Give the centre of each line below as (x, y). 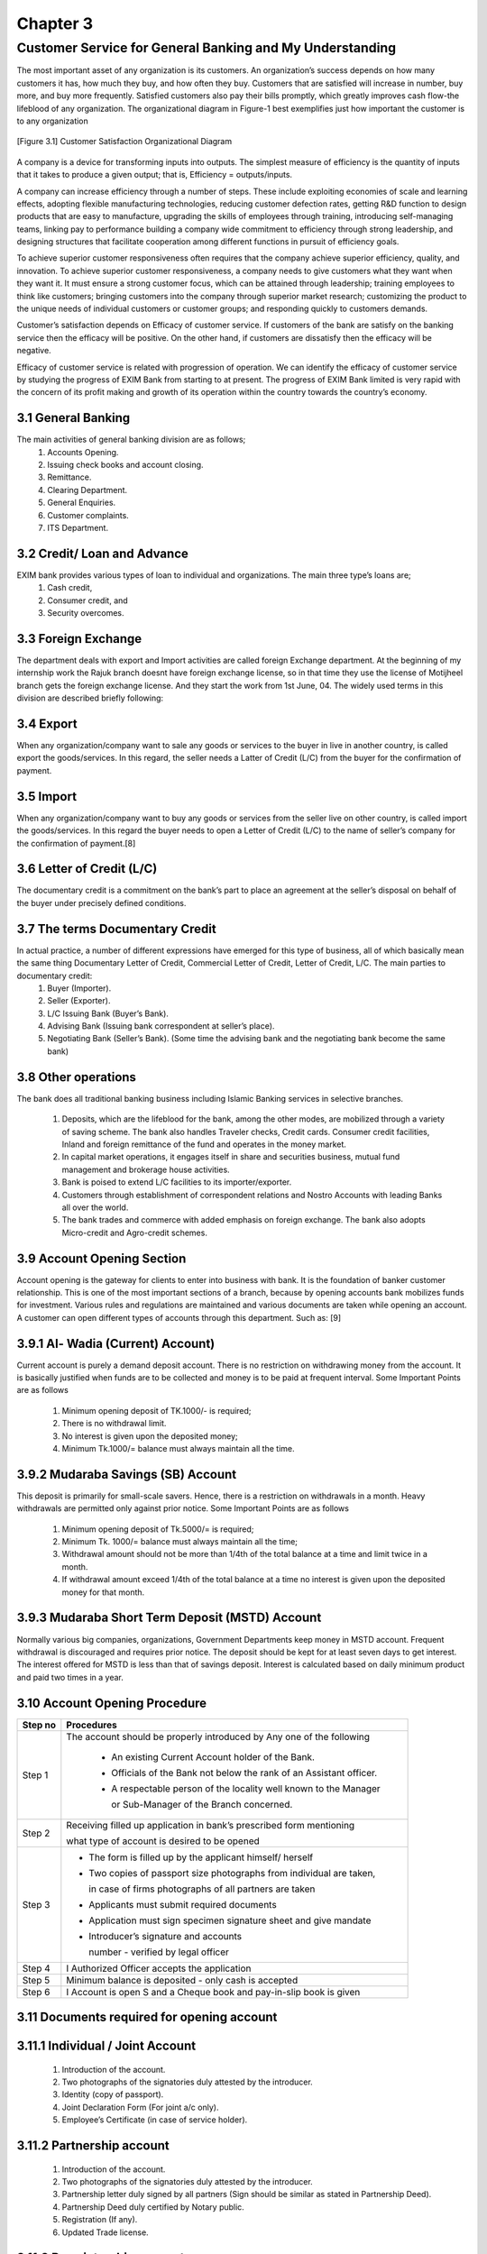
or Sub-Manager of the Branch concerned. (202, 1804)
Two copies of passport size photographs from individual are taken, (232, 1873)
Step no (39, 1725)
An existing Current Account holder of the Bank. (213, 1756)
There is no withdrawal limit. (114, 1424)
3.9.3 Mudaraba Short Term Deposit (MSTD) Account (169, 1618)
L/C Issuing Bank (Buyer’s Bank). (108, 1013)
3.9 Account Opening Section (101, 1258)
